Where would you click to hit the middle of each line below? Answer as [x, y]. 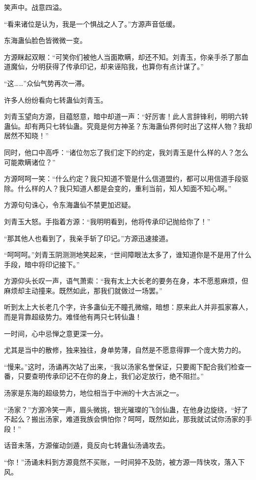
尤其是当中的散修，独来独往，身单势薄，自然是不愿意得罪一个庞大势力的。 [125, 350]
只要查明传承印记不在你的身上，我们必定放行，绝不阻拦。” [111, 376]
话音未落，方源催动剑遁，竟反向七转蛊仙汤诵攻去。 [87, 445]
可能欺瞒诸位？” [30, 162]
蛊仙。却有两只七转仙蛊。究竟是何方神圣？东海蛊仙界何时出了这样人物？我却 [128, 126]
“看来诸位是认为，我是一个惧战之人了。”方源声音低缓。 [92, 23]
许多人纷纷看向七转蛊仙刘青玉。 [56, 100]
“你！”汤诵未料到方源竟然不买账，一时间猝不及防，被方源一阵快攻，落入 [121, 462]
